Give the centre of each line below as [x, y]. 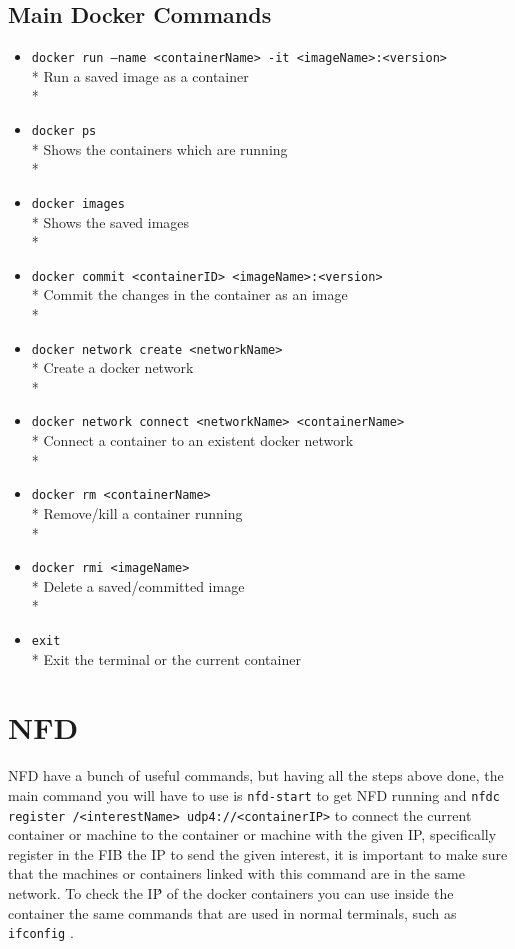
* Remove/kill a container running [137, 512]
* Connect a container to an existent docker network [192, 440]
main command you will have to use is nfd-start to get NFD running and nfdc [254, 794]
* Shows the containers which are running [159, 148]
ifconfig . [41, 932]
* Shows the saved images [110, 221]
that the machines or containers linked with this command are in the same [236, 873]
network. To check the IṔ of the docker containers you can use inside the [231, 893]
